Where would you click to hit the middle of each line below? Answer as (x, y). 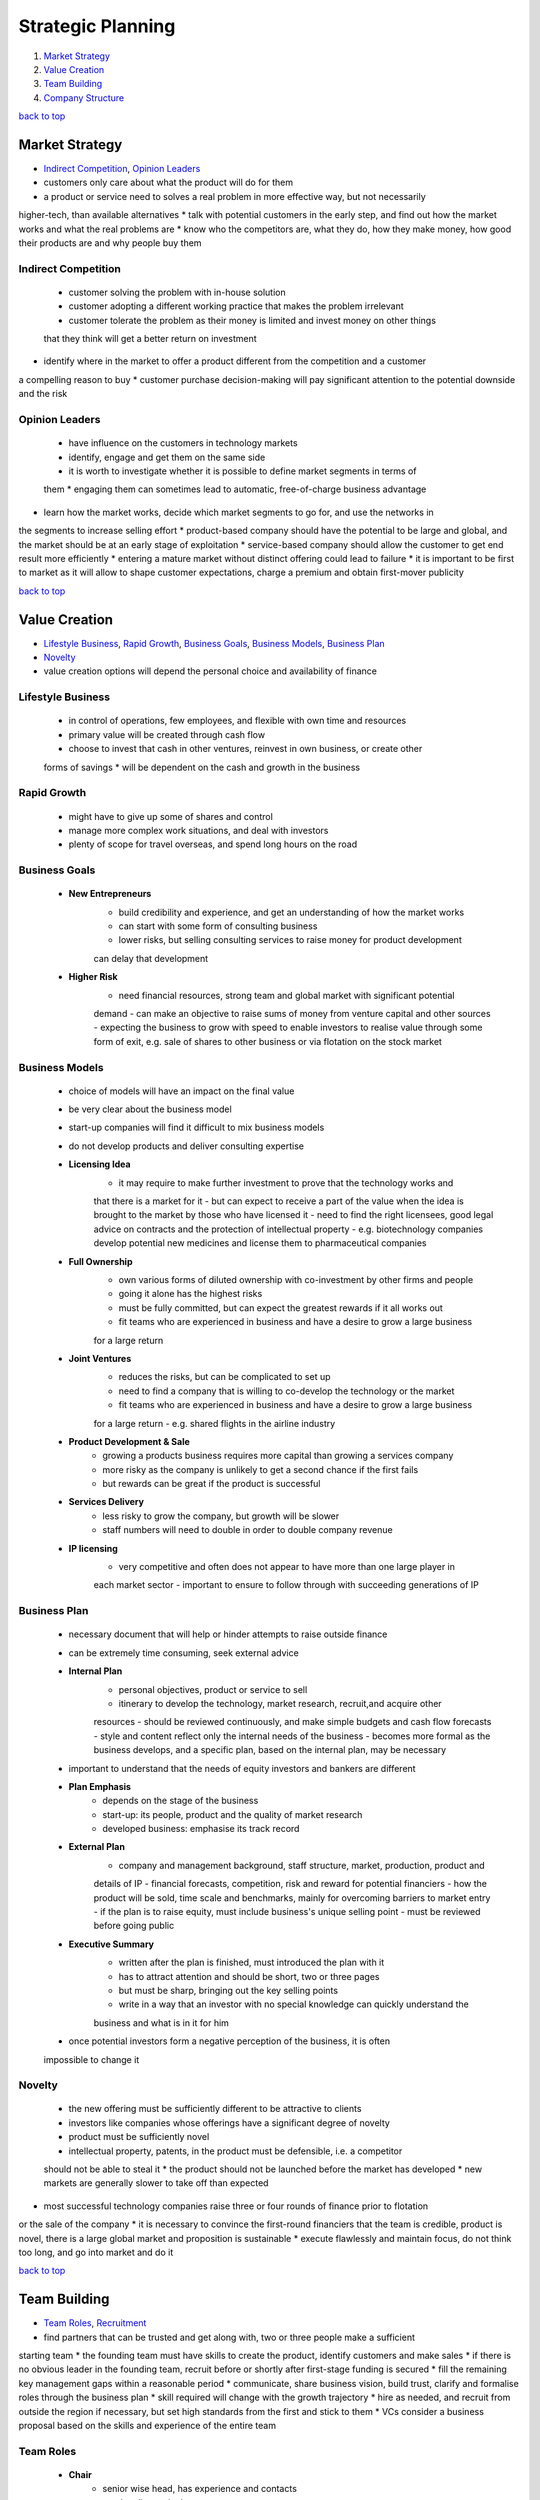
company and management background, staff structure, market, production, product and (301, 1865)
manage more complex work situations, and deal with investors (198, 830)
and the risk (43, 394)
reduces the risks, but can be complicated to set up (224, 1377)
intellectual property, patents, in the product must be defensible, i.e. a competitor (235, 2151)
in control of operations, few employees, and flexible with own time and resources (237, 721)
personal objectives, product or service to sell (213, 1689)
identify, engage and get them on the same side (167, 457)
